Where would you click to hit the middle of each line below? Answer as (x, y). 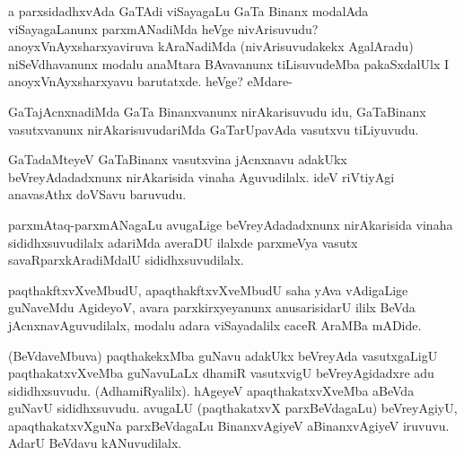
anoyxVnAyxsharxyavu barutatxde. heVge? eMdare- (150, 81)
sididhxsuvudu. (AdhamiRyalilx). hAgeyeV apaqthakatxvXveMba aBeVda (211, 390)
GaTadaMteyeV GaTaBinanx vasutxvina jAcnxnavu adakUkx (178, 159)
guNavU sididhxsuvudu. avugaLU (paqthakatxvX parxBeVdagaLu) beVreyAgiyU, (233, 408)
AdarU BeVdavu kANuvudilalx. (95, 443)
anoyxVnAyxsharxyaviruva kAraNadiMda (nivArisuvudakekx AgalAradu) (211, 46)
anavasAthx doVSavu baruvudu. (97, 194)
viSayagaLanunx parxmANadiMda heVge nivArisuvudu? (163, 28)
